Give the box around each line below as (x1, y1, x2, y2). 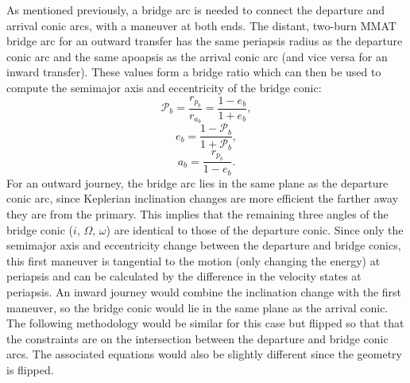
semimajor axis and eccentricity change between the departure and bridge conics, (6, 237, 401, 253)
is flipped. (6, 362, 54, 378)
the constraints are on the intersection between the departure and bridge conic (6, 330, 389, 346)
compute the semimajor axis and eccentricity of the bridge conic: (6, 79, 322, 95)
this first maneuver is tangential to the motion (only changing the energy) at (6, 252, 381, 269)
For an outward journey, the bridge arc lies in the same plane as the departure (6, 174, 389, 191)
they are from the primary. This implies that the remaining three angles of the (6, 206, 389, 222)
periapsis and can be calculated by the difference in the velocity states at (6, 268, 362, 284)
